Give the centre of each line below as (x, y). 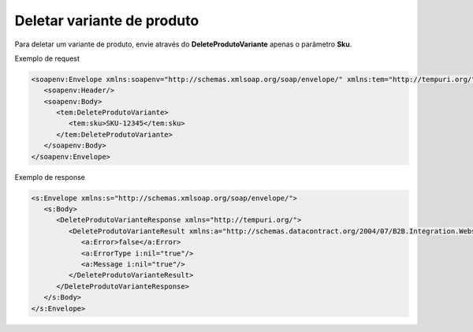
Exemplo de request (47, 58)
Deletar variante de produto (107, 21)
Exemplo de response (50, 177)
